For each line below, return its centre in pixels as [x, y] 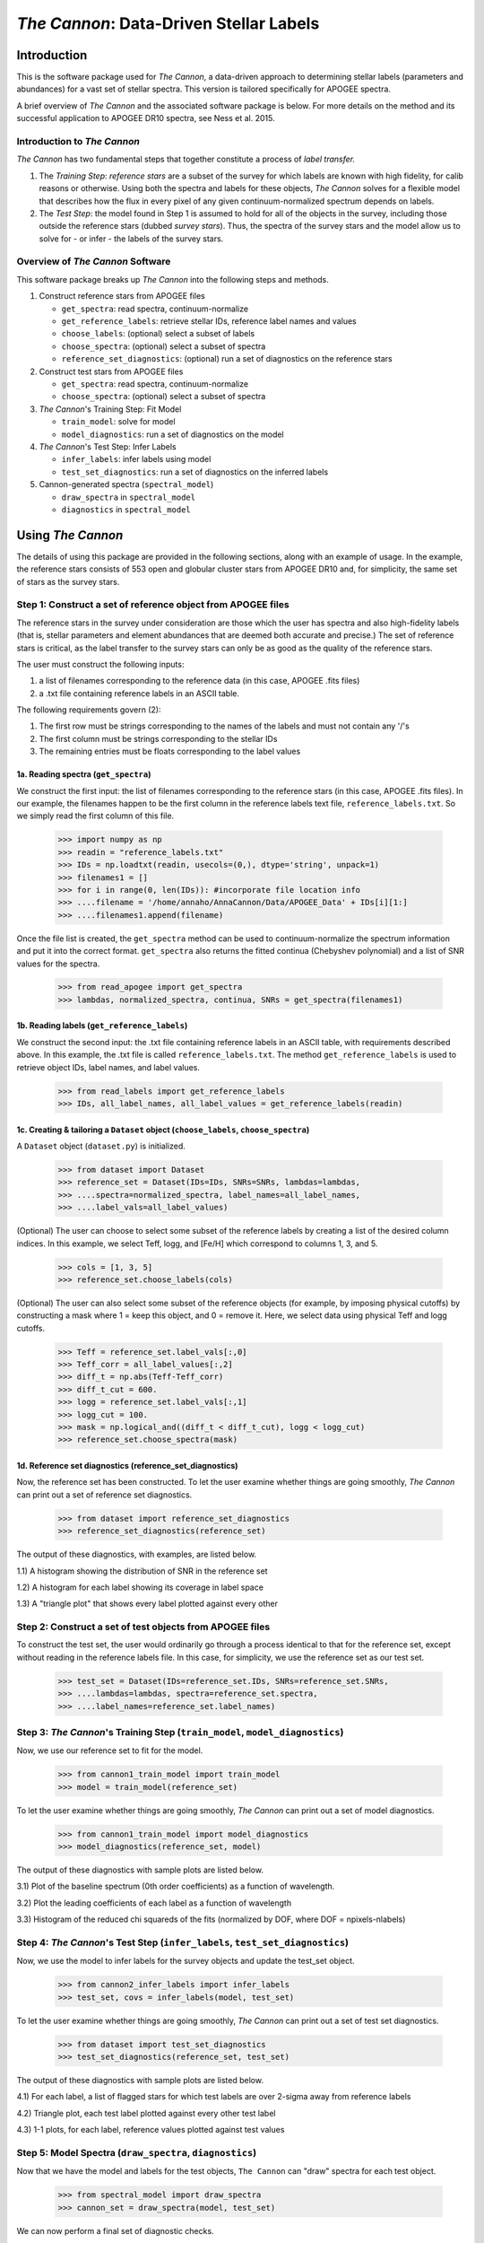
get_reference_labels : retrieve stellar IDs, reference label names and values [209, 321]
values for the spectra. [58, 964]
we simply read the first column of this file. [95, 816]
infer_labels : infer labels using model [136, 459]
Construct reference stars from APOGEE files [122, 296]
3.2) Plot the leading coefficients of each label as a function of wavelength [154, 1903]
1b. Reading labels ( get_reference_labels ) [102, 1025]
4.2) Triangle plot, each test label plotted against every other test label [146, 2113]
